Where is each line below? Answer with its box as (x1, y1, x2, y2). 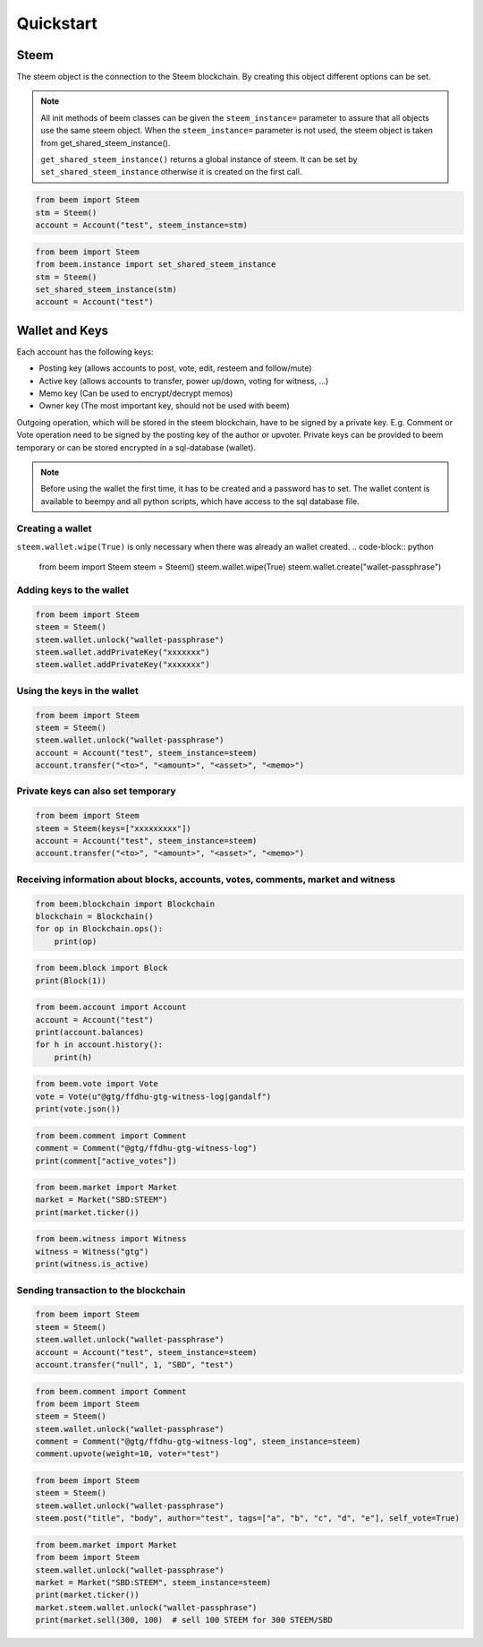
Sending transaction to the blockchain (16, 1283, 186, 1296)
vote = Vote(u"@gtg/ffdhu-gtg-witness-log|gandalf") (35, 1091, 272, 1102)
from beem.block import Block (35, 963, 168, 974)
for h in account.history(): (35, 1040, 164, 1050)
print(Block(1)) (35, 975, 107, 985)
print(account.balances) (35, 1027, 145, 1038)
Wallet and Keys (16, 322, 109, 338)
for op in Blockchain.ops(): (35, 923, 164, 934)
